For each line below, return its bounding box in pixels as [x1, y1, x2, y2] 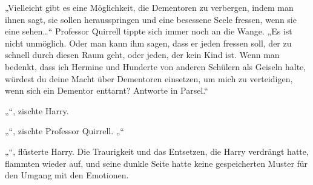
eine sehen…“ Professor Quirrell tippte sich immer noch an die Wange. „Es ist [5, 25, 292, 37]
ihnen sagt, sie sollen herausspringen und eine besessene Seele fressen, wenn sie [5, 13, 297, 25]
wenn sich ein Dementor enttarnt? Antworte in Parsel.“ [5, 84, 208, 97]
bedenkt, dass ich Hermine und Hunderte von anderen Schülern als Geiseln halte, [5, 60, 306, 73]
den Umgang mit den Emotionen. [5, 169, 129, 181]
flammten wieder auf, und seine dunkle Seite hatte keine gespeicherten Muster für [5, 157, 308, 169]
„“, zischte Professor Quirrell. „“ [5, 125, 124, 137]
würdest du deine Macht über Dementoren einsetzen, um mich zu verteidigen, [5, 72, 293, 85]
